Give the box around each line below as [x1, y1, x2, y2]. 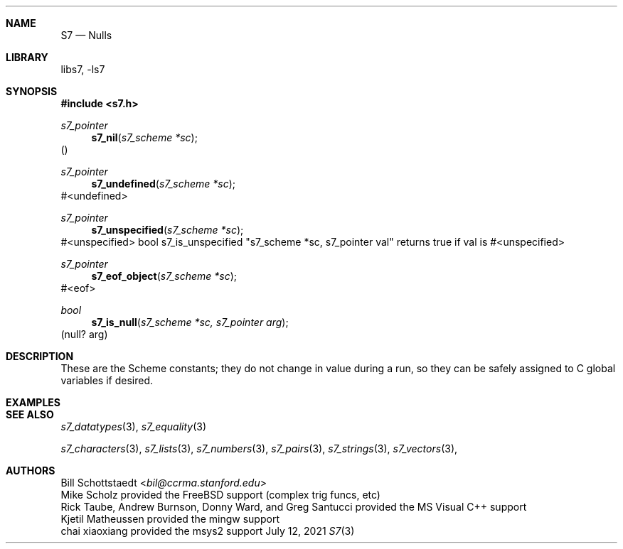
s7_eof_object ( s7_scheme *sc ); [91, 270, 238, 282]
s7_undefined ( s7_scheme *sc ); [91, 178, 236, 190]
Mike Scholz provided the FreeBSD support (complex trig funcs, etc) [60, 489, 380, 501]
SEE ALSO [6, 408, 54, 420]
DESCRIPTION [6, 350, 74, 362]
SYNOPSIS [6, 85, 58, 97]
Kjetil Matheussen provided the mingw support [60, 513, 279, 525]
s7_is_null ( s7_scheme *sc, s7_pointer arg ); [91, 316, 289, 328]
